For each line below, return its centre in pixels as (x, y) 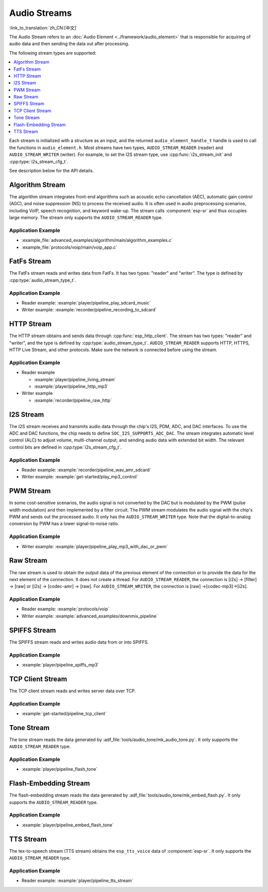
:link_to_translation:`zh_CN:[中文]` (43, 28)
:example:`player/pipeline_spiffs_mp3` (60, 665)
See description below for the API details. (52, 170)
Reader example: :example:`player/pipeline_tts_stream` (77, 881)
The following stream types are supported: (53, 53)
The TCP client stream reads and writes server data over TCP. (72, 691)
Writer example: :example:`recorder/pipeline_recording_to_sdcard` (89, 310)
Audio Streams (40, 13)
